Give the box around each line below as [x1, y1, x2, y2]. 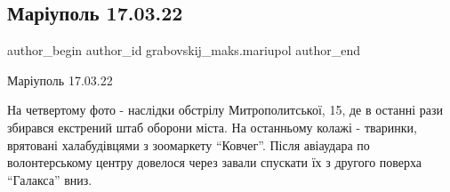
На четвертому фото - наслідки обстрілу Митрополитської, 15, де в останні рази [7, 100, 444, 119]
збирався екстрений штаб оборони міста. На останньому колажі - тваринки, [7, 117, 417, 136]
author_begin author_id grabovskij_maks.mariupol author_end [7, 41, 361, 60]
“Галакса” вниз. [7, 170, 92, 188]
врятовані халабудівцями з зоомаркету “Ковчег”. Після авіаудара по [7, 135, 370, 154]
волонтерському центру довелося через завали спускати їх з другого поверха [7, 153, 422, 172]
